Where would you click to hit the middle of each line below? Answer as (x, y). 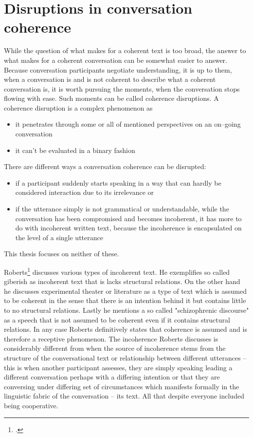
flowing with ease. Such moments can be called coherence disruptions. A (111, 98)
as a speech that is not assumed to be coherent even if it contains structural (117, 319)
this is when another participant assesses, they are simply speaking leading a (118, 367)
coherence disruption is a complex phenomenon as (78, 107)
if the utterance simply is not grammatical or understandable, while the (122, 209)
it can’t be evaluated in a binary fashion (75, 150)
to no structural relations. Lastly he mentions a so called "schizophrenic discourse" (126, 310)
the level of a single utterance (59, 237)
